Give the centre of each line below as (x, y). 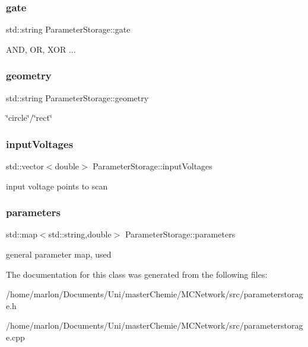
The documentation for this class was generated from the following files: (137, 274)
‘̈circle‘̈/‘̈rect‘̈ (29, 118)
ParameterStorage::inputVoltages (153, 166)
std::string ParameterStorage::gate (68, 29)
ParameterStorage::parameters (180, 234)
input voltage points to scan (57, 186)
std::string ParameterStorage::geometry (77, 97)
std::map (22, 234)
